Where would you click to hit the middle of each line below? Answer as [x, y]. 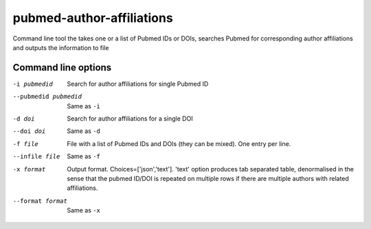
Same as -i [84, 106]
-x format [29, 169]
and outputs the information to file [61, 47]
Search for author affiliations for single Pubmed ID [138, 84]
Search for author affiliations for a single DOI [130, 119]
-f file [26, 144]
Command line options [62, 68]
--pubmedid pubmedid [47, 97]
